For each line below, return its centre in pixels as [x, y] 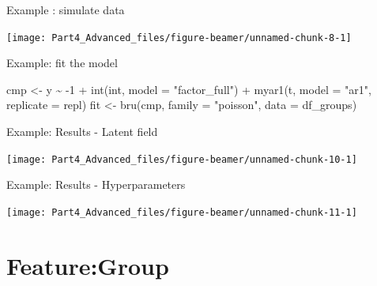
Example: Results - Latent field [82, 132]
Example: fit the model [62, 63]
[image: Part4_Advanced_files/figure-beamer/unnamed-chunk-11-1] [182, 212]
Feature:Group [88, 265]
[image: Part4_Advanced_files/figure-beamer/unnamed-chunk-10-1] [182, 159]
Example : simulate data [66, 9]
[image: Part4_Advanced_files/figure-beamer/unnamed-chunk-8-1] [179, 38]
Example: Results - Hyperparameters [96, 184]
